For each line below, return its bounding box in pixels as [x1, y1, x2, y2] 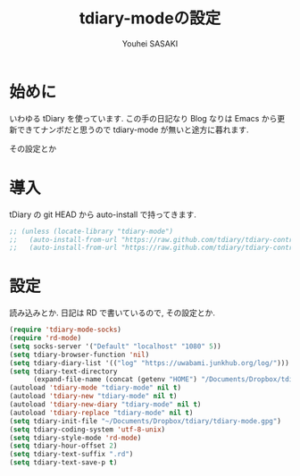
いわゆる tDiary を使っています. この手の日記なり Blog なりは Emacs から [9, 113, 278, 123]
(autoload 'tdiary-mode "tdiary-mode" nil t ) [9, 383, 181, 393]
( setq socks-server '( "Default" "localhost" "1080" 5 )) [9, 341, 221, 351]
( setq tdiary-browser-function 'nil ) [9, 350, 150, 359]
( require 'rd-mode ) [9, 334, 82, 343]
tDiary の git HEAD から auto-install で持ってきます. [9, 209, 196, 220]
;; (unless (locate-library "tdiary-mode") [9, 227, 174, 236]
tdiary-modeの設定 [79, 8, 221, 29]
